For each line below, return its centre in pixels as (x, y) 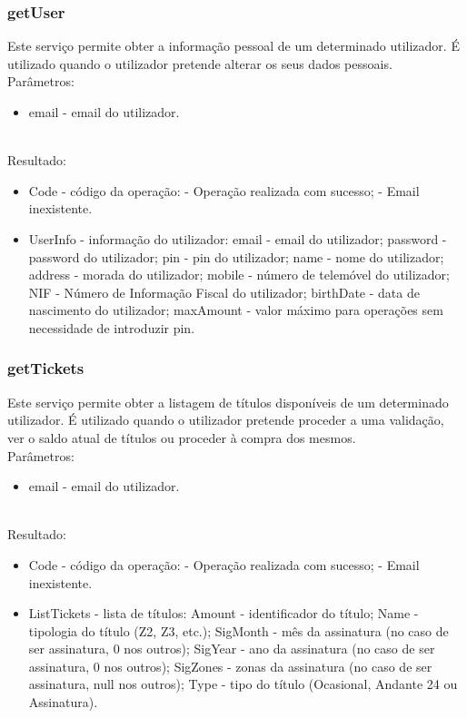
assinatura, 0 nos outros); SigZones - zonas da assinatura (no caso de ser (230, 666)
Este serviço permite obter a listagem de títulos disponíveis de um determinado (228, 402)
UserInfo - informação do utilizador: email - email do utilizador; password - (238, 238)
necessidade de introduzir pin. (112, 327)
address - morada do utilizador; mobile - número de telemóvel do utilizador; (239, 275)
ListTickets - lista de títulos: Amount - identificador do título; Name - (224, 613)
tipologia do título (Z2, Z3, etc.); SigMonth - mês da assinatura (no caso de (238, 630)
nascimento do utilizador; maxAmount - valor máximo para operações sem (236, 310)
